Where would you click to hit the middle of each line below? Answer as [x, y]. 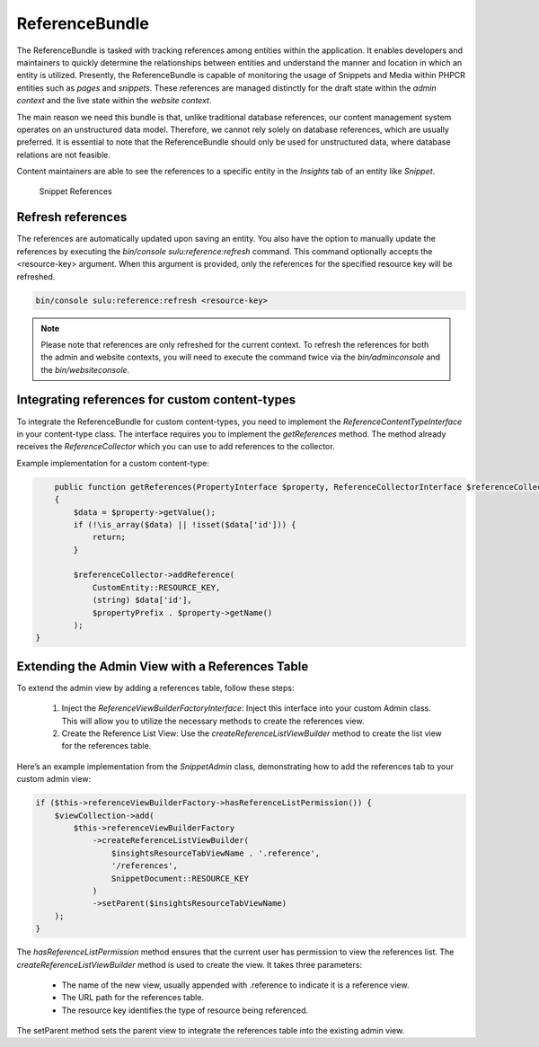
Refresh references [72, 217]
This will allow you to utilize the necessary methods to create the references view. [213, 721]
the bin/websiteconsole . [85, 369]
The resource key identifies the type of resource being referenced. [185, 1010]
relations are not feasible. [64, 155]
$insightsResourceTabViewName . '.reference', [216, 853]
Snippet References [75, 191]
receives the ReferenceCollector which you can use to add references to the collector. [176, 447]
